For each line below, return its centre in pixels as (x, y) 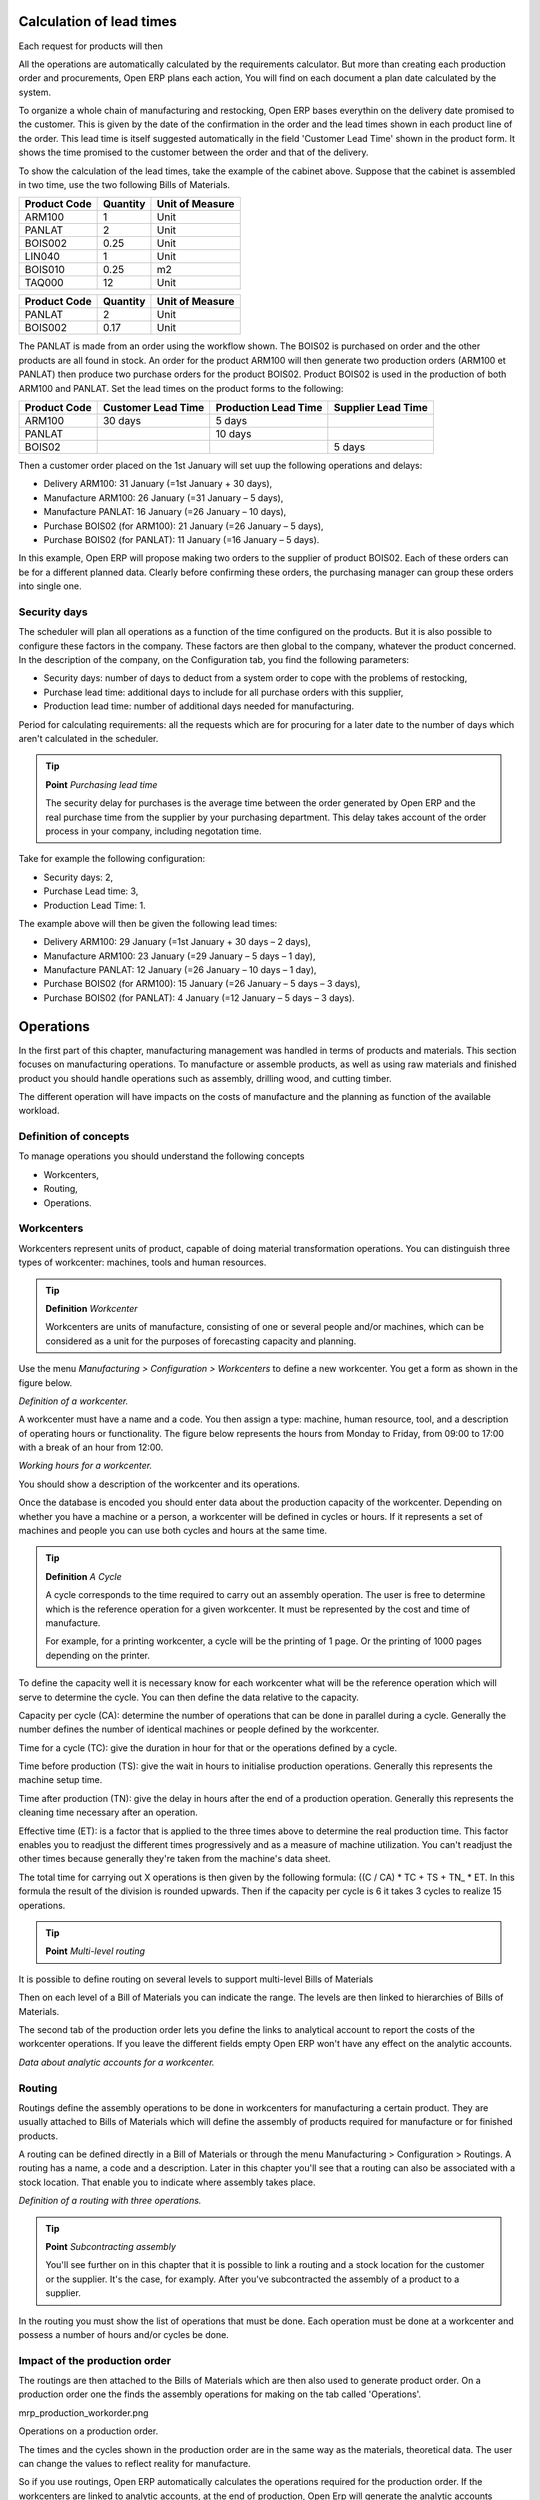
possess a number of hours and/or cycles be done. (123, 2334)
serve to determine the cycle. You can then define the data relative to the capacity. (189, 1697)
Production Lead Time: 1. (94, 905)
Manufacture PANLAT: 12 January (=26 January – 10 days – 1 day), (180, 970)
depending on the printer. (97, 1655)
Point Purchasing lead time (101, 784)
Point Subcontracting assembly (111, 2246)
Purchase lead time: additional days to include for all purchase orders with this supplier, (223, 692)
